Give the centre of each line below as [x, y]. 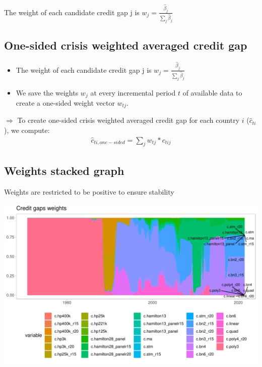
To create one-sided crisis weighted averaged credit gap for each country [128, 120]
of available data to [212, 92]
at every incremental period [133, 92]
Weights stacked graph [64, 170]
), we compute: [27, 130]
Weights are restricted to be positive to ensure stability [89, 191]
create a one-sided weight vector [65, 102]
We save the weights [47, 92]
